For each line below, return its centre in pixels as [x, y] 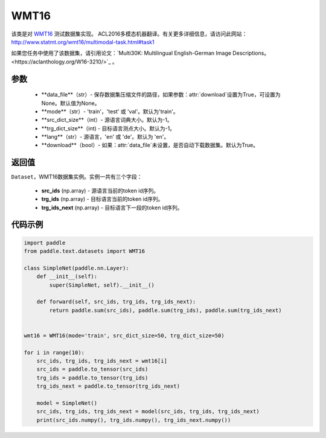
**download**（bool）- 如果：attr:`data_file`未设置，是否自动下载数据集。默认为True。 [150, 145]
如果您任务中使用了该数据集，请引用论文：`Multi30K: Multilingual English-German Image [121, 53]
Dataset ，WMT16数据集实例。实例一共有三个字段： [77, 177]
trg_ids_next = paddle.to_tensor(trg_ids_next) [108, 386]
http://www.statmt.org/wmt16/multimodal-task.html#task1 [83, 42]
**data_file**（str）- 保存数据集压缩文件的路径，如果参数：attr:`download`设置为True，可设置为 [161, 95]
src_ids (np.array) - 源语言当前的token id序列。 [100, 191]
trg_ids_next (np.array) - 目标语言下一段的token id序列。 [112, 208]
